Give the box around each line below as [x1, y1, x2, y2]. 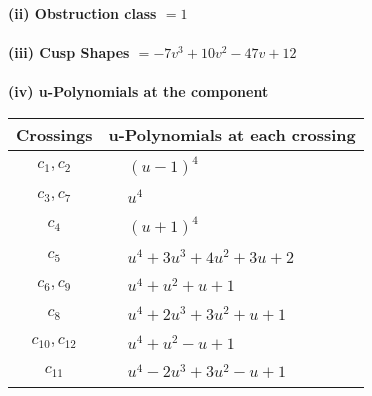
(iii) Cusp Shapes [8, 42, 130, 63]
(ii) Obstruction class [8, 3, 157, 23]
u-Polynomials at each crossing [108, 122, 356, 146]
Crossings [16, 122, 93, 146]
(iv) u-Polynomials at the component [8, 81, 269, 102]
